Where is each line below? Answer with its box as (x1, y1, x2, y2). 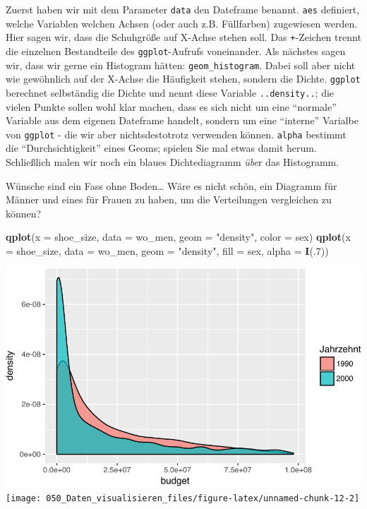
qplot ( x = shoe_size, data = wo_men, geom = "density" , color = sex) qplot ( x (6, 229, 351, 244)
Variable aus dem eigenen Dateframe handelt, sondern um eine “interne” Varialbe (6, 113, 359, 128)
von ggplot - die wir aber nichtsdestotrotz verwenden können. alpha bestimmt (6, 126, 347, 141)
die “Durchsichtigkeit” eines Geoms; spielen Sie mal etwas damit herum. (6, 140, 317, 155)
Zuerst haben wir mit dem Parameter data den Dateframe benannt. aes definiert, (6, 2, 360, 16)
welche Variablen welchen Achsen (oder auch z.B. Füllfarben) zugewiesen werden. (6, 16, 358, 30)
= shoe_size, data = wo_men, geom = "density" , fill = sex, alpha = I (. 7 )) (6, 243, 329, 258)
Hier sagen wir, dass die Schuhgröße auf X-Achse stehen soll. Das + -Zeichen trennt (6, 30, 361, 44)
